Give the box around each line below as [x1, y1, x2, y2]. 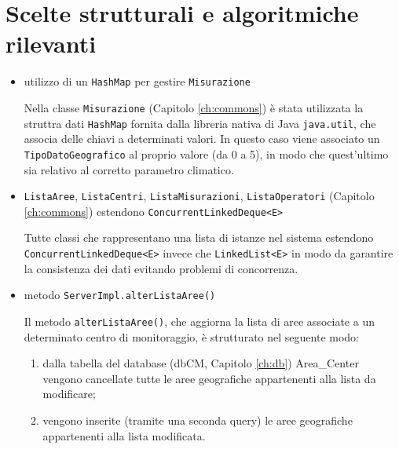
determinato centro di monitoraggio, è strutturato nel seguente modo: [24, 328, 359, 345]
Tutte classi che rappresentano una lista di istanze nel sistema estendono [24, 229, 374, 246]
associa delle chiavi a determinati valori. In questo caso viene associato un [24, 130, 380, 147]
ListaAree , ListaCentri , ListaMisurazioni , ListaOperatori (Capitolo [24, 188, 375, 204]
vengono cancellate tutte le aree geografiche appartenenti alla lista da [42, 370, 376, 386]
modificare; [42, 385, 96, 402]
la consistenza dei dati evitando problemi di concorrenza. [24, 260, 298, 276]
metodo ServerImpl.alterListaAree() [24, 287, 216, 303]
